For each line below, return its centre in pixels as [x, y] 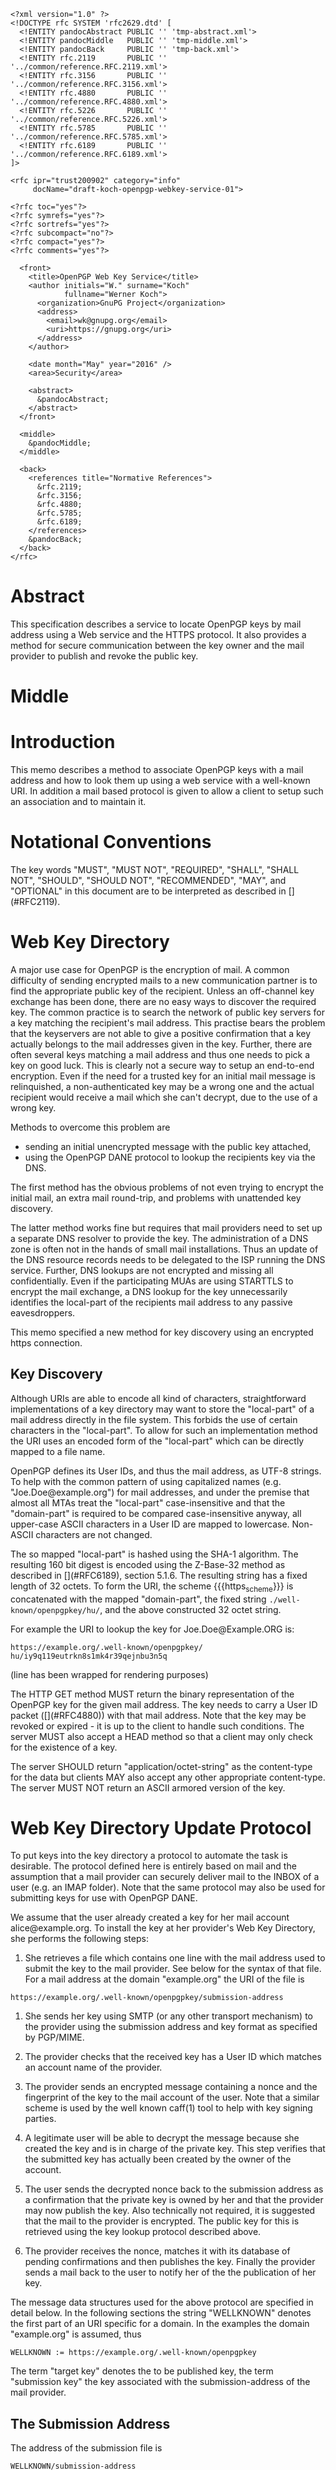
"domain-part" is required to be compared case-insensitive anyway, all [156, 1513]
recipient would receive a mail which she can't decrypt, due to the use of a [164, 1097]
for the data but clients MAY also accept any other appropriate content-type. [168, 1777]
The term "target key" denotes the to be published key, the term [142, 2371]
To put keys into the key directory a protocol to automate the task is [149, 1856]
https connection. [46, 1342]
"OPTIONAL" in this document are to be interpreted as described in [148, 891]
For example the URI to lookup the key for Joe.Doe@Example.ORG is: [152, 1629]
